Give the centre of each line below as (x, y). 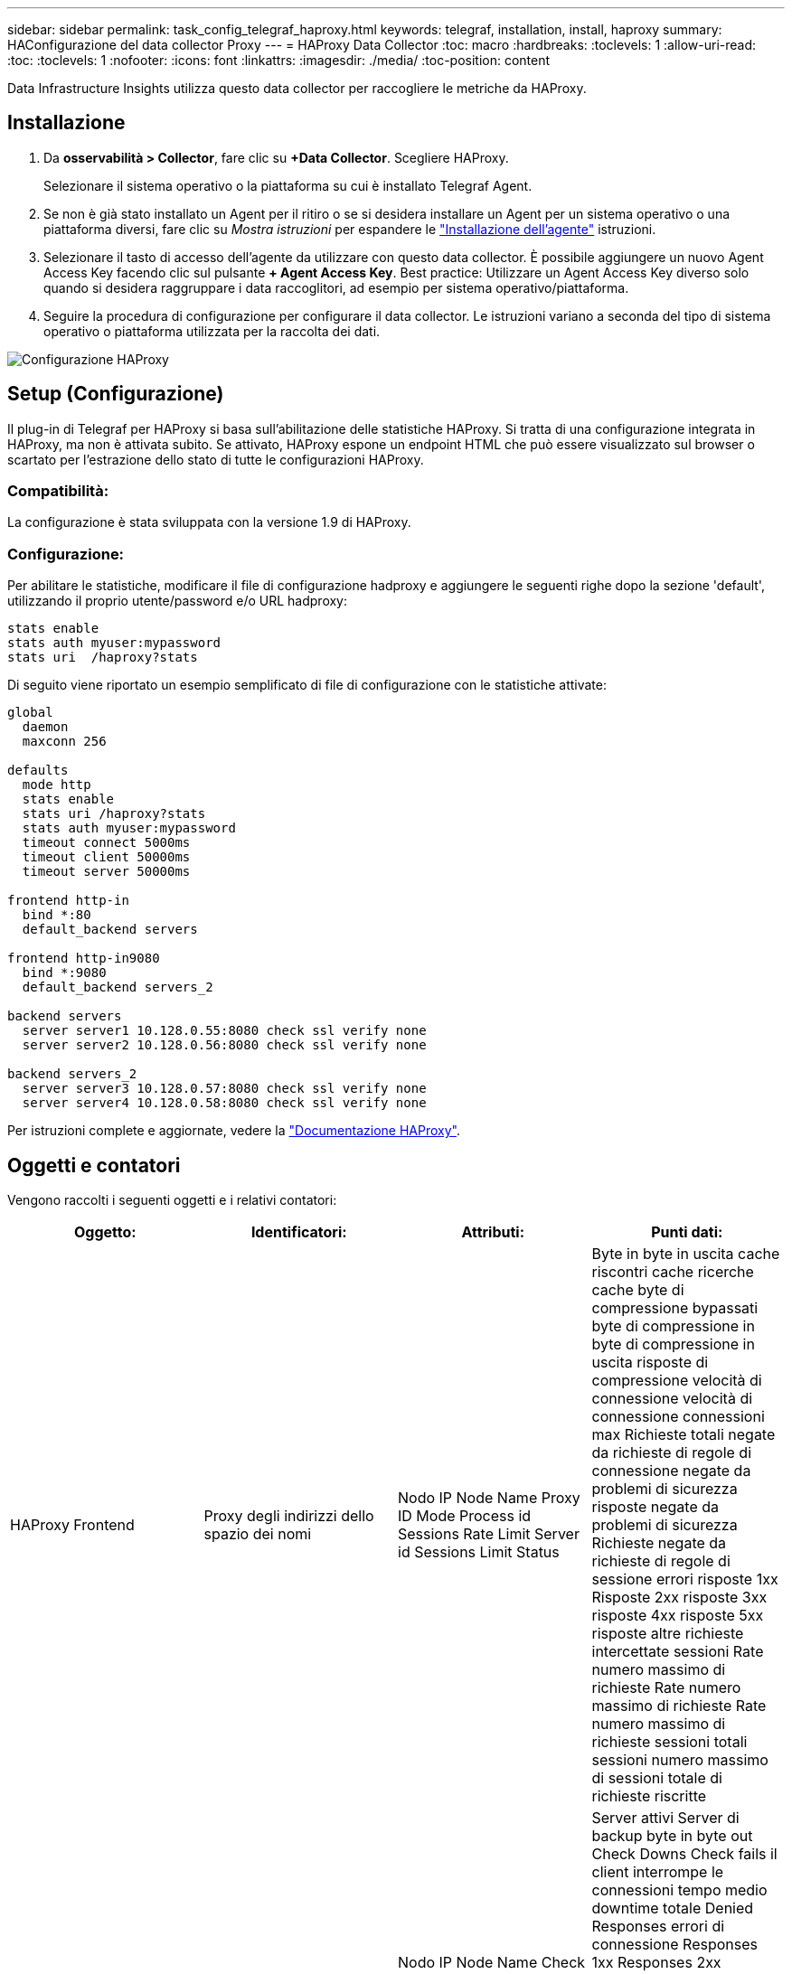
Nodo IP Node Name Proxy (489, 1498)
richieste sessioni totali (669, 1742)
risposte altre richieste (668, 1634)
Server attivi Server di (665, 1818)
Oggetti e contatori (94, 1165)
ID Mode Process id (465, 1516)
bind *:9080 (64, 973)
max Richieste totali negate (684, 1435)
